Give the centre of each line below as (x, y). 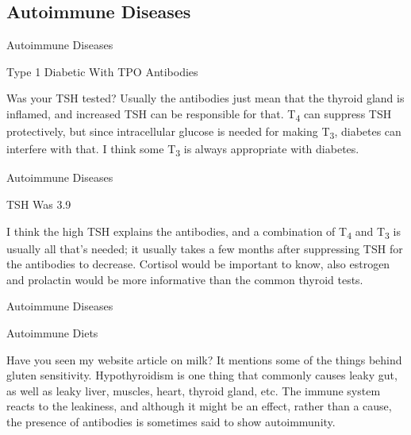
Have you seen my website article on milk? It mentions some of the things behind (204, 359)
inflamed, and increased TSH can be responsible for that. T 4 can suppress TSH (199, 114)
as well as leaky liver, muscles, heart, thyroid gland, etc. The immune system (194, 390)
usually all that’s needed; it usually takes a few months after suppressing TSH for (205, 248)
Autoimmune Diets (52, 333)
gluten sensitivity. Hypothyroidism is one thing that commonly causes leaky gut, (202, 375)
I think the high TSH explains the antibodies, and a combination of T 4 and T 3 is (204, 232)
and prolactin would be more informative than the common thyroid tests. (185, 279)
